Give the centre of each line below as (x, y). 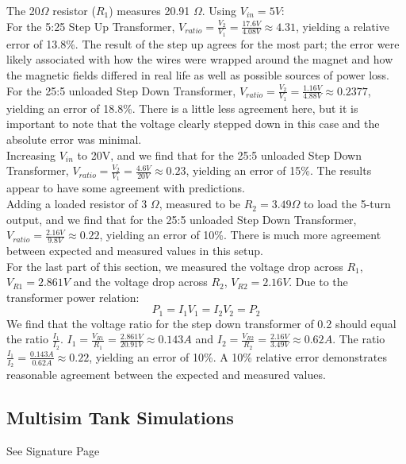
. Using (219, 10)
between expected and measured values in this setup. (135, 251)
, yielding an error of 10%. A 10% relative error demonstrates (238, 356)
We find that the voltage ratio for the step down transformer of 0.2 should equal (201, 323)
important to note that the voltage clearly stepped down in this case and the (193, 124)
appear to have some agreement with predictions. (126, 188)
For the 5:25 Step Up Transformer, (91, 26)
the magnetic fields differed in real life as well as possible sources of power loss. (198, 75)
